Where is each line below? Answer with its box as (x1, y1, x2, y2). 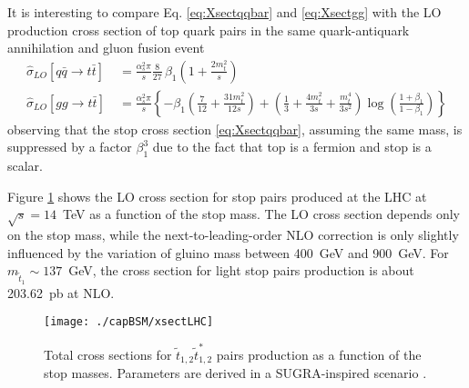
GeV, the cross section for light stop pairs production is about (68, 261, 414, 280)
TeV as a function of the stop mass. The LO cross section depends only (63, 204, 460, 224)
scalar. (7, 156, 44, 175)
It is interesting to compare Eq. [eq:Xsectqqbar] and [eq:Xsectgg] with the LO (7, 3, 442, 21)
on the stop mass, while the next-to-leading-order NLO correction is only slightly (7, 225, 459, 244)
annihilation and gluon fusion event (7, 38, 205, 57)
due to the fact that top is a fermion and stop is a (152, 137, 432, 156)
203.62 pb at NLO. (7, 283, 115, 302)
